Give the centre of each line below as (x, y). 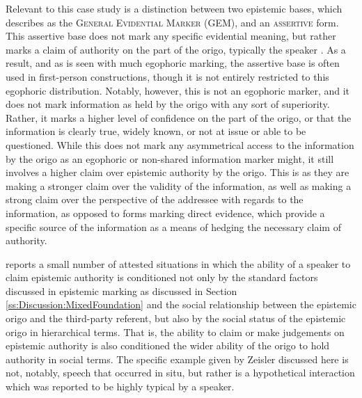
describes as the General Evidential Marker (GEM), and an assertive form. (172, 22)
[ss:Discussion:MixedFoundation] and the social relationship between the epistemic (181, 304)
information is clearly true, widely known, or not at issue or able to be (156, 131)
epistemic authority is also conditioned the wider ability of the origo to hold (168, 345)
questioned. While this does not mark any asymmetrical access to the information (180, 144)
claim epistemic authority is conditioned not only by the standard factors (162, 277)
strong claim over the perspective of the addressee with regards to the (155, 199)
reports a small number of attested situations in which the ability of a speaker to (178, 263)
